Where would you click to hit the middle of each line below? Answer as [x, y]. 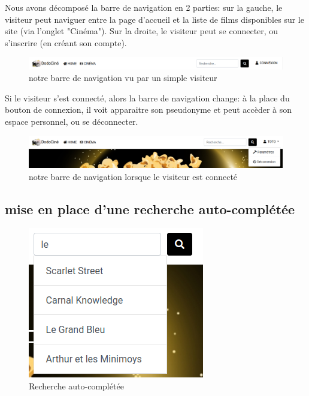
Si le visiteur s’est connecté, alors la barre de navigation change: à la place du [147, 97]
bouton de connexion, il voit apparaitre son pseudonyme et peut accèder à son [149, 109]
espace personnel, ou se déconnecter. [72, 121]
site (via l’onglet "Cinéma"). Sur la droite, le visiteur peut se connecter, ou [142, 31]
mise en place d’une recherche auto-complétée [150, 208]
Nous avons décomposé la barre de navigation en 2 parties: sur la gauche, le [144, 7]
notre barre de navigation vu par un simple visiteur [123, 78]
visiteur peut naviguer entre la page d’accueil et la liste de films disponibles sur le [154, 19]
